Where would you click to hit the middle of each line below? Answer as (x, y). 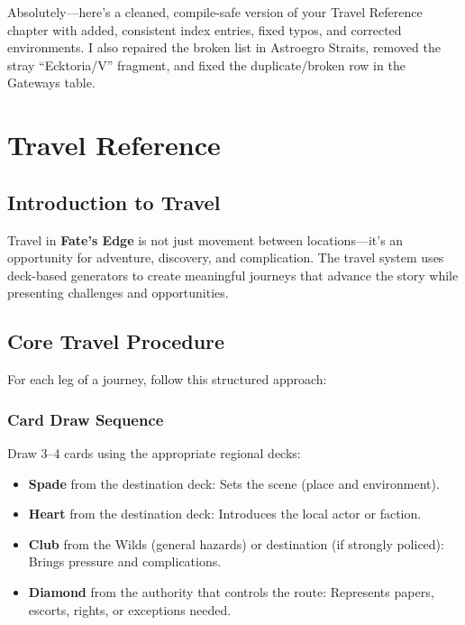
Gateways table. (51, 83)
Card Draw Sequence (86, 419)
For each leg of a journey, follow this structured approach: (167, 379)
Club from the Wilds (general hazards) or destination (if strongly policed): (236, 543)
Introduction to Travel (114, 202)
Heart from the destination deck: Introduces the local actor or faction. (225, 514)
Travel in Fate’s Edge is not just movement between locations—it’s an (205, 239)
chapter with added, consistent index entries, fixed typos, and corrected (205, 29)
